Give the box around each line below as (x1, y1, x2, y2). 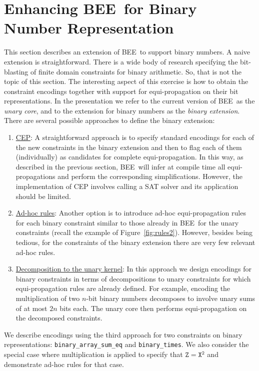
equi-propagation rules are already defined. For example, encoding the (15, 283, 230, 293)
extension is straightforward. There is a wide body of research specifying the (4, 56, 238, 66)
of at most (15, 302, 47, 313)
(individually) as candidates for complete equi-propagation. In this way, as (15, 151, 243, 162)
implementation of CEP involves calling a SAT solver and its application (15, 181, 238, 191)
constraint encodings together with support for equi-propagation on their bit (4, 85, 238, 96)
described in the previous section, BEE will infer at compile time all (15, 161, 225, 171)
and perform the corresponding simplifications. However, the (57, 171, 243, 181)
